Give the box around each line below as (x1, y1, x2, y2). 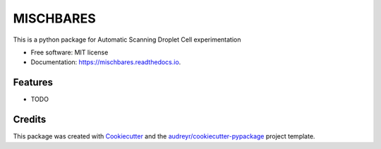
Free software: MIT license (30, 48, 109, 56)
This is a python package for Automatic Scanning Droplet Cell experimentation (13, 35, 241, 44)
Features (13, 76, 53, 88)
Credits (13, 114, 47, 126)
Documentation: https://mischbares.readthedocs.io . (30, 58, 181, 66)
